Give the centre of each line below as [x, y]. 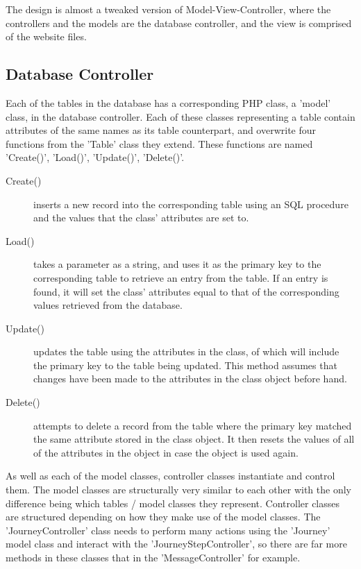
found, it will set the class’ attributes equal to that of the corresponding [186, 291]
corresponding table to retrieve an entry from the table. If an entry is [181, 277]
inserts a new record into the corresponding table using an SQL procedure [191, 204]
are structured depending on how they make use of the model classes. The [163, 517]
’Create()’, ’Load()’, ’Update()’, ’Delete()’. [95, 157]
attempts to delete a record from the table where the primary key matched [193, 425]
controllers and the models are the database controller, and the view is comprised [179, 23]
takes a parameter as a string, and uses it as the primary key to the [177, 264]
